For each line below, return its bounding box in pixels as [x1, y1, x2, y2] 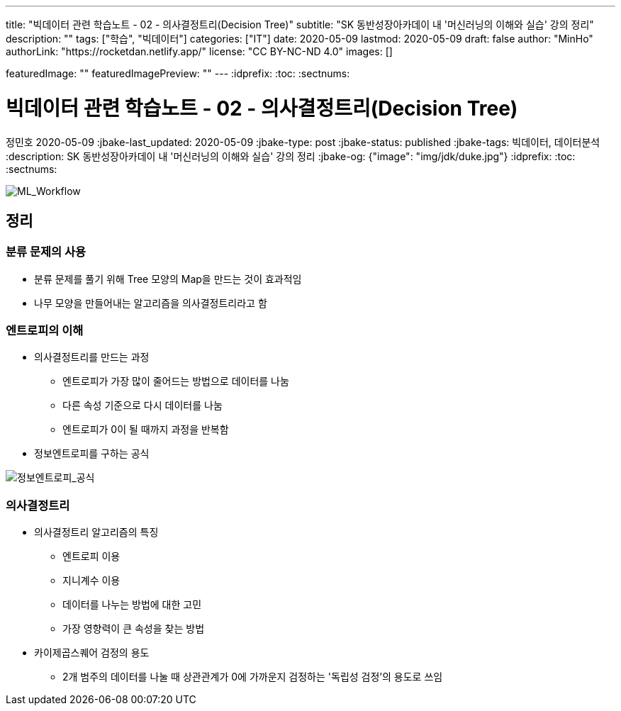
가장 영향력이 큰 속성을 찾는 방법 [62, 622, 205, 635]
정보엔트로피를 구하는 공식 [34, 447, 150, 460]
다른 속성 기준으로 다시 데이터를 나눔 [62, 399, 223, 412]
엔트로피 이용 [62, 550, 121, 563]
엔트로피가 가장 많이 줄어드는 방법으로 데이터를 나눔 [62, 375, 289, 388]
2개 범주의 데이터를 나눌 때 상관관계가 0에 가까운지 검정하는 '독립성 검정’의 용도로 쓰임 [62, 671, 443, 683]
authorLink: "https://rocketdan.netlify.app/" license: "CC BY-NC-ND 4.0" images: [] [6, 45, 393, 57]
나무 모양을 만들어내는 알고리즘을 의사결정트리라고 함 [34, 296, 267, 309]
